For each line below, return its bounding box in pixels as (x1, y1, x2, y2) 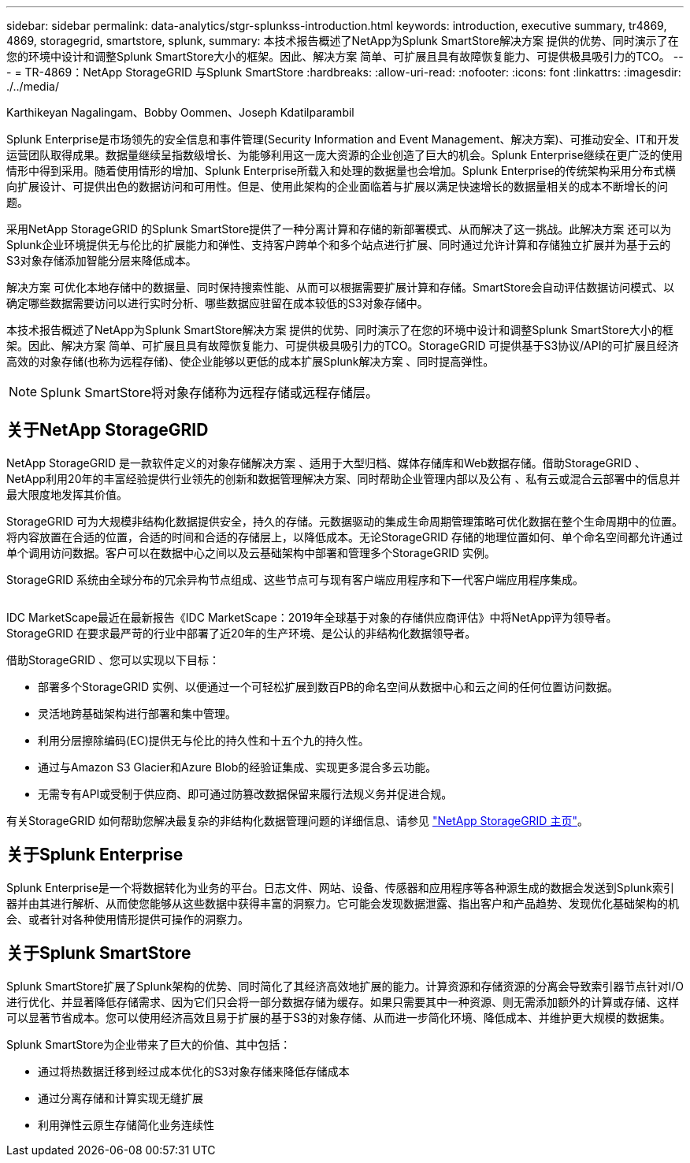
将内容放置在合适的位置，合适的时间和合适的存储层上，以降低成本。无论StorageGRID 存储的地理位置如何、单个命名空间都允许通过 (6, 529, 683, 544)
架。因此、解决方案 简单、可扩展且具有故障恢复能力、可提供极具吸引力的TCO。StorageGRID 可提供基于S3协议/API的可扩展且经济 (6, 339, 679, 352)
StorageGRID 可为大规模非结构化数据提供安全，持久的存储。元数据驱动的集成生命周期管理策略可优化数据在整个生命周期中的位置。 (6, 514, 683, 528)
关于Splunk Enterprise (6, 845, 184, 865)
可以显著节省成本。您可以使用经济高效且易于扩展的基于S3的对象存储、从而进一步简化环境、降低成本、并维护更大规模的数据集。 (6, 1010, 671, 1024)
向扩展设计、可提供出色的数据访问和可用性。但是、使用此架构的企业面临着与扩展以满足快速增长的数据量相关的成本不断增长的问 (6, 180, 668, 193)
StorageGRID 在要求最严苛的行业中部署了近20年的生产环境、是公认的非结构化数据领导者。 (6, 626, 477, 640)
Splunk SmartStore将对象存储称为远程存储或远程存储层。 (40, 385, 378, 400)
